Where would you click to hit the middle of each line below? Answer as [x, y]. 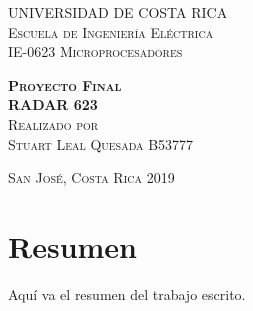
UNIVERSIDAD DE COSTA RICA [118, 12]
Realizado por [53, 123]
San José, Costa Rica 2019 [91, 177]
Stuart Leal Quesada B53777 [101, 143]
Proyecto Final [65, 84]
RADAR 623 [53, 104]
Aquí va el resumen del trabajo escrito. [127, 293]
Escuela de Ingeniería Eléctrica [111, 31]
